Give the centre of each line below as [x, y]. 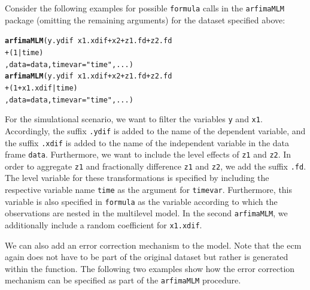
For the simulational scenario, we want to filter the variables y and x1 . [134, 119]
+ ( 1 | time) [24, 52]
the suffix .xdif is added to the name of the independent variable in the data [147, 142]
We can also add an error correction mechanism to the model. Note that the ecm [153, 245]
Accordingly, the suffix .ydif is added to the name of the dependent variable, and [155, 130]
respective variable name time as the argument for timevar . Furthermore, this [149, 190]
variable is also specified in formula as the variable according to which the [141, 201]
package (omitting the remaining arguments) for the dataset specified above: [145, 19]
